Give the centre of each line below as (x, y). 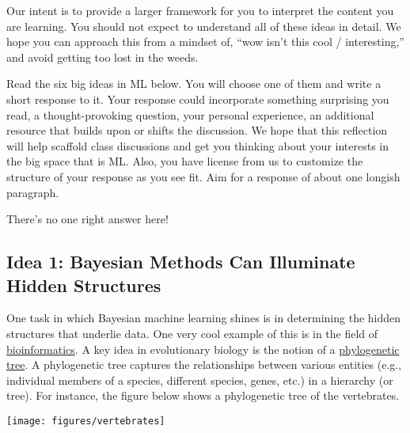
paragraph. (33, 192)
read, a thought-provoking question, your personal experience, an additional (190, 114)
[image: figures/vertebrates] (86, 421)
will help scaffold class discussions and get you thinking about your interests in (197, 145)
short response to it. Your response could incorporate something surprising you (198, 99)
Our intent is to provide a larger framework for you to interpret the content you (200, 10)
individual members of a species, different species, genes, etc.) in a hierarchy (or (200, 380)
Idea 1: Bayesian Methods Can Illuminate (181, 262)
